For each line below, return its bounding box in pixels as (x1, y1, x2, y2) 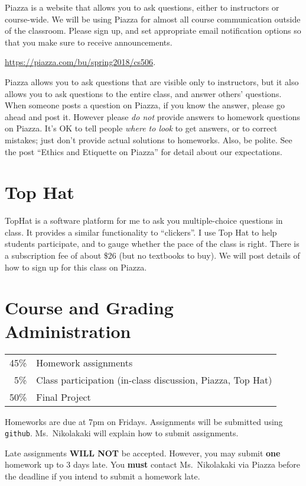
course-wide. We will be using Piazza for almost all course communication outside (5, 12, 301, 25)
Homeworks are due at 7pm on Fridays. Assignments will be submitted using (5, 415, 283, 427)
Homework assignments (36, 355, 133, 369)
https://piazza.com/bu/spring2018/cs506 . (5, 56, 156, 68)
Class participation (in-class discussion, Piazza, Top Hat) (36, 372, 272, 387)
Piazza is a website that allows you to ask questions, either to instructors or (5, 1, 279, 13)
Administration (5, 318, 131, 343)
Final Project (36, 390, 91, 404)
